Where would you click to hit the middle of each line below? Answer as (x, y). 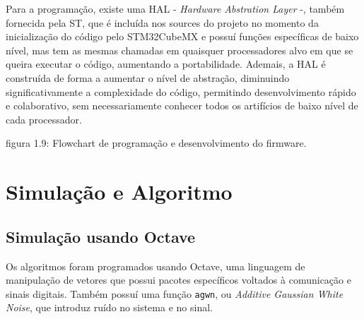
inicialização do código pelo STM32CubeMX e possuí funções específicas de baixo (182, 36)
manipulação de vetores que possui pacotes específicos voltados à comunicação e (178, 280)
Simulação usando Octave (101, 236)
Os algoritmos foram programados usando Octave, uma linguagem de (155, 266)
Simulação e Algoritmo (119, 192)
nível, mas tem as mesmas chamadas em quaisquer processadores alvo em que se (180, 50)
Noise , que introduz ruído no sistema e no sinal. (109, 307)
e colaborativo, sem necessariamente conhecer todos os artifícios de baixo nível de (182, 106)
